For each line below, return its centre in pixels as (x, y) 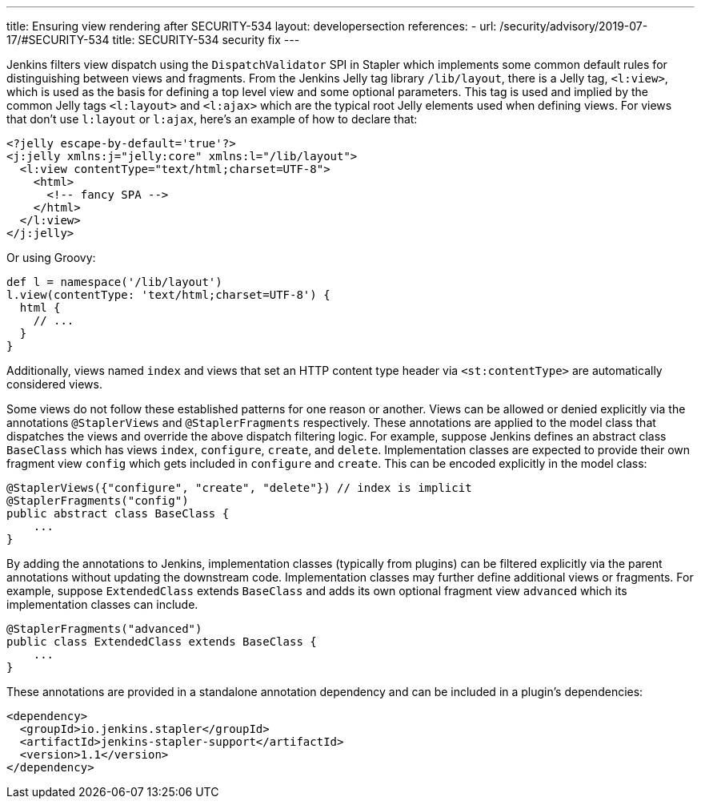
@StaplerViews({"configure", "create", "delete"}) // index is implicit (239, 488)
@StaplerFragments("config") (98, 501)
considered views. (54, 384)
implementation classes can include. (102, 604)
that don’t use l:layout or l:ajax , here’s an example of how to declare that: (212, 119)
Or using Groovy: (51, 258)
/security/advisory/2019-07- (574, 26)
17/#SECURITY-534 (58, 40)
